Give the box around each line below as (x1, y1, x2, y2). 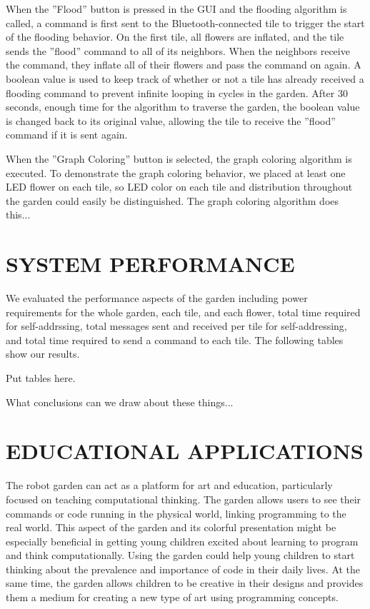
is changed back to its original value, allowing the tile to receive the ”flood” (6, 113, 336, 128)
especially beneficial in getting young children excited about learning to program (6, 533, 359, 548)
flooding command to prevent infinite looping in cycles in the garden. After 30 (6, 85, 348, 100)
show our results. (6, 346, 80, 361)
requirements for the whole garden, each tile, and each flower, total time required (6, 304, 361, 319)
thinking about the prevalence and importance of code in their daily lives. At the (6, 561, 361, 576)
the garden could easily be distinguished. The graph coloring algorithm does (6, 193, 339, 208)
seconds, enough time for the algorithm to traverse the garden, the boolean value (6, 99, 360, 114)
